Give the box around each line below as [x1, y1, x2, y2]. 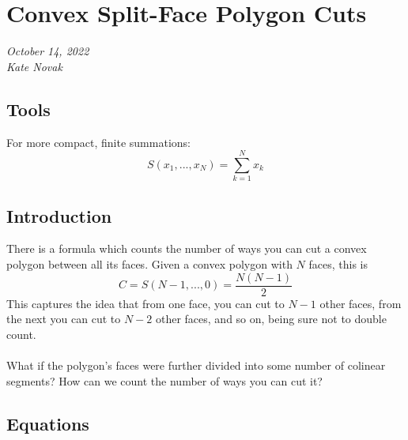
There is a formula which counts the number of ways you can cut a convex [6, 240, 367, 257]
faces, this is [308, 256, 368, 273]
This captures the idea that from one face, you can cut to [6, 295, 285, 311]
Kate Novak [6, 58, 62, 74]
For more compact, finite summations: [6, 134, 191, 150]
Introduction [6, 203, 112, 228]
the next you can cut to [6, 310, 121, 327]
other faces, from [319, 295, 402, 311]
